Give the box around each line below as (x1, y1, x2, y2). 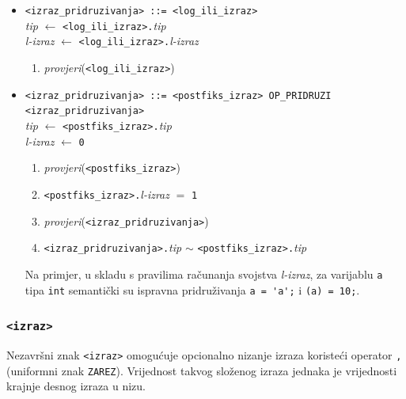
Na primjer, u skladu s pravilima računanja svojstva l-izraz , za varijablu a (25, 265, 383, 282)
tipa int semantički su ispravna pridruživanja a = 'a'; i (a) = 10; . (25, 281, 360, 298)
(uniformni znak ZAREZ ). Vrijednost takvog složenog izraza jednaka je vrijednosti (6, 362, 397, 378)
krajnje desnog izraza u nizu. (6, 378, 146, 394)
